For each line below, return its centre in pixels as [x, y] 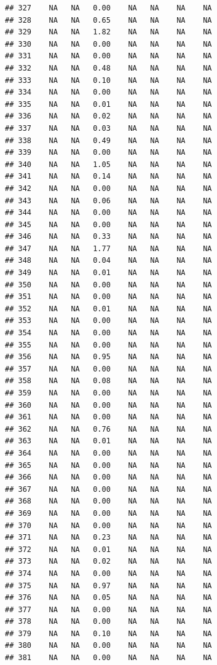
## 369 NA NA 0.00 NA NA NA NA [108, 513]
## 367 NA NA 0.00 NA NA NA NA [108, 489]
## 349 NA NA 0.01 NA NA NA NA [108, 273]
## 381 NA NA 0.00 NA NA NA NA [108, 658]
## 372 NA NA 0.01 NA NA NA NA [108, 549]
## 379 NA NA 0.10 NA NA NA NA [108, 633]
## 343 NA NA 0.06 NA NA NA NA [108, 200]
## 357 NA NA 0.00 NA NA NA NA [108, 369]
